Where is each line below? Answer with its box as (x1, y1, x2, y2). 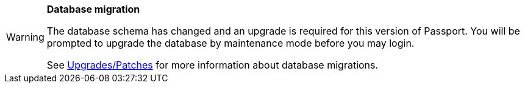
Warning (6, 31, 45, 43)
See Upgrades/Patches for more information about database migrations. (46, 59, 379, 71)
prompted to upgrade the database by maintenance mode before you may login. (46, 37, 415, 49)
